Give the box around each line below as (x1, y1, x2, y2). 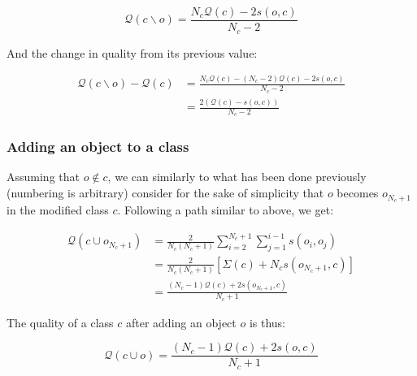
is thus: (249, 313, 285, 331)
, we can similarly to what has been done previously (107, 168, 367, 185)
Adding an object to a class (7, 136, 189, 157)
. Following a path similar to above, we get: (117, 201, 334, 218)
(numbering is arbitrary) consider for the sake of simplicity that (7, 184, 324, 201)
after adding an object (125, 313, 237, 331)
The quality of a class (7, 313, 114, 331)
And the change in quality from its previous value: (7, 44, 258, 61)
